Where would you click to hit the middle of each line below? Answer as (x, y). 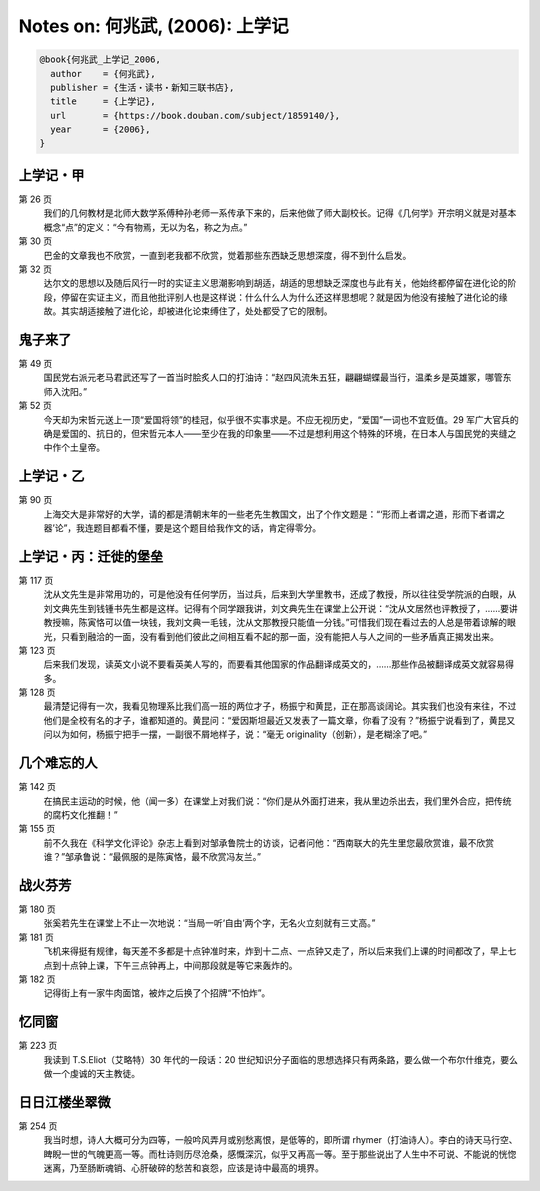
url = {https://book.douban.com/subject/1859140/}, (195, 115)
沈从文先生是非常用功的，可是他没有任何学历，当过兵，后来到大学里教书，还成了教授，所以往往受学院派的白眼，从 (280, 594)
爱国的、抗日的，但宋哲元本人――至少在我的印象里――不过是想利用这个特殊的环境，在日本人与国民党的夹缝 (284, 433)
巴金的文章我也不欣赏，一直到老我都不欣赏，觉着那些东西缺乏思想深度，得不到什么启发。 (227, 255)
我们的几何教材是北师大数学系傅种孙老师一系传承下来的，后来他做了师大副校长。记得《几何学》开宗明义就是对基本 (280, 213)
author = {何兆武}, (103, 73)
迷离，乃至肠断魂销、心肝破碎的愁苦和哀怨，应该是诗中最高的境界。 (183, 1168)
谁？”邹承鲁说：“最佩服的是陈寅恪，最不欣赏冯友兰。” (152, 857)
